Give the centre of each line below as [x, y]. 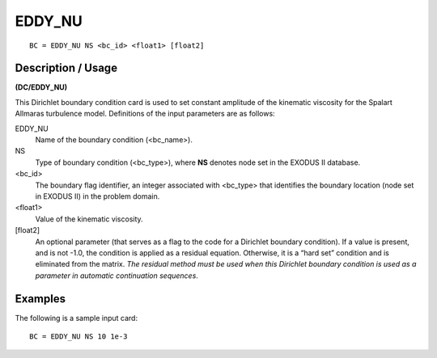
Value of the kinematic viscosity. [89, 219]
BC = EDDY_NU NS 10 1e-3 [78, 337]
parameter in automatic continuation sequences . [117, 276]
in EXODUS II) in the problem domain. [98, 196]
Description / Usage [66, 68]
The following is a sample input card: [76, 318]
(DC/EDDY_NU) [41, 87]
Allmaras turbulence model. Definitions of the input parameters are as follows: [145, 114]
